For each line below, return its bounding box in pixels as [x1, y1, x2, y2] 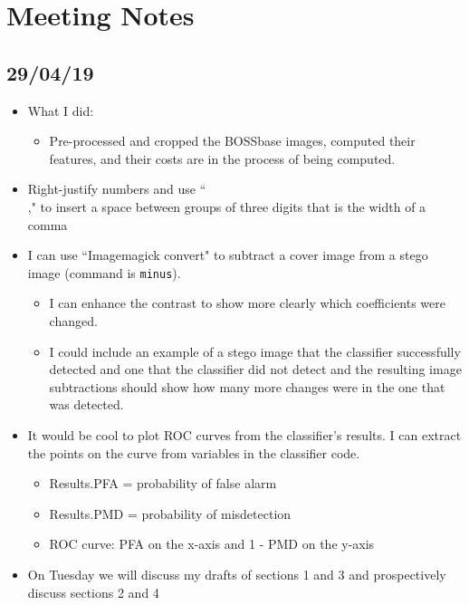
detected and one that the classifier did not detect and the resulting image [49, 360, 462, 379]
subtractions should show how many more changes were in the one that [49, 377, 445, 396]
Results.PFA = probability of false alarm [49, 474, 277, 493]
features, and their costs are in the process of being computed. [49, 149, 396, 168]
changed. [49, 311, 98, 330]
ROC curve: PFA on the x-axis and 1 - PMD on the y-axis [49, 534, 375, 553]
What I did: [27, 101, 94, 120]
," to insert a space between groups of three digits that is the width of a [27, 197, 426, 216]
